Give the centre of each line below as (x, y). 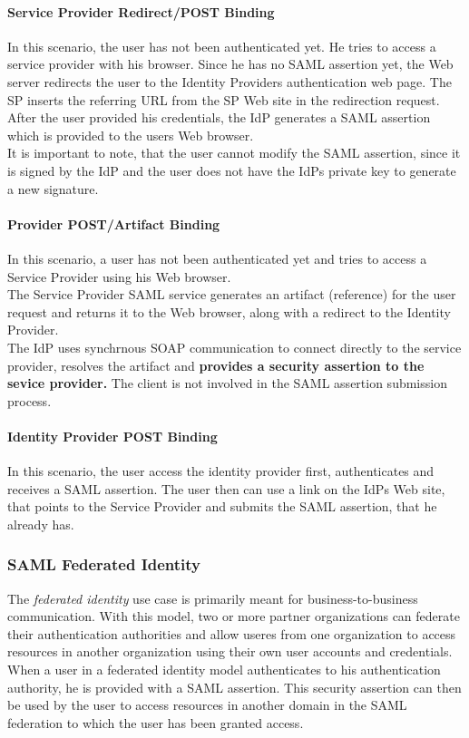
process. (29, 400)
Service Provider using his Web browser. (119, 276)
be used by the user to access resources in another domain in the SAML (207, 705)
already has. (41, 524)
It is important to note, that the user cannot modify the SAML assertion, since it (234, 153)
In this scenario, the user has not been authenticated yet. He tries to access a (222, 46)
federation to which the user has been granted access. (156, 722)
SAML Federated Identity (104, 564)
